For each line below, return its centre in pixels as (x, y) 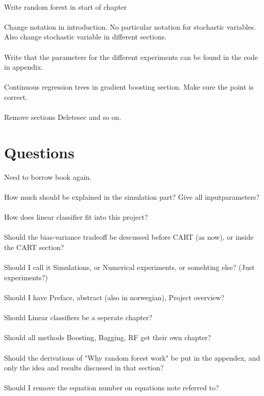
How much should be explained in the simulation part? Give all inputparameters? (132, 197)
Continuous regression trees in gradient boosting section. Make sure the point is (129, 87)
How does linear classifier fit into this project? (76, 217)
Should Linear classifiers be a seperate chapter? (78, 317)
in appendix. (24, 67)
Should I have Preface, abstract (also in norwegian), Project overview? (114, 297)
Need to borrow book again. (48, 176)
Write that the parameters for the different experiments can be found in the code (131, 57)
